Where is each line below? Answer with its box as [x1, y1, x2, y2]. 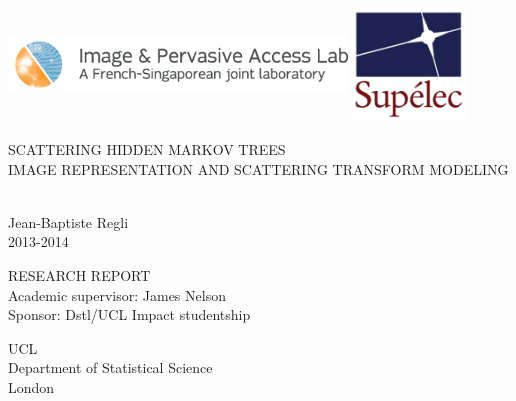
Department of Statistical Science [8, 357, 213, 378]
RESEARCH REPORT [8, 264, 151, 285]
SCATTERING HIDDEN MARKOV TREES [8, 138, 286, 159]
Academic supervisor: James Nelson [8, 284, 226, 305]
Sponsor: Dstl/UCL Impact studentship [8, 304, 251, 325]
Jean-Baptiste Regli [8, 211, 129, 232]
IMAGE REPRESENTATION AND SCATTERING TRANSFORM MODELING [8, 158, 509, 179]
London [8, 376, 55, 397]
